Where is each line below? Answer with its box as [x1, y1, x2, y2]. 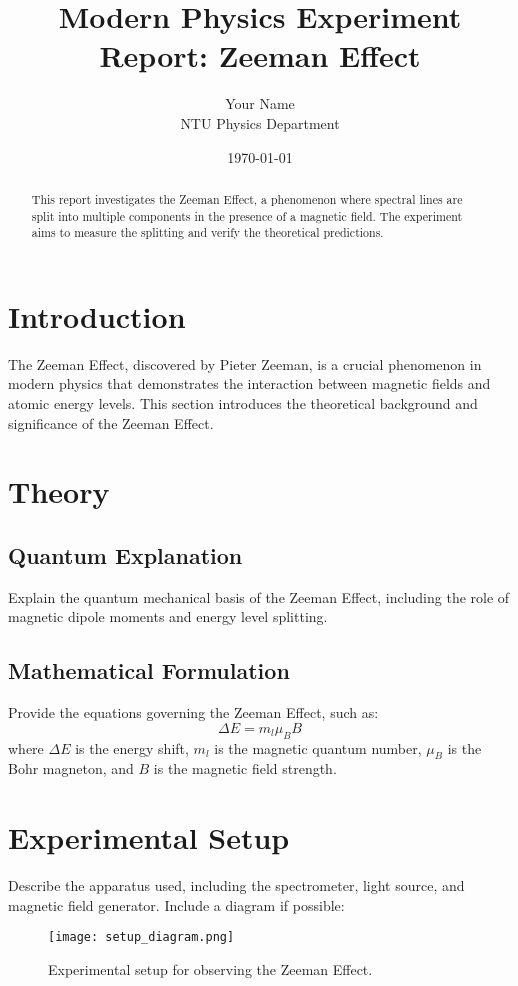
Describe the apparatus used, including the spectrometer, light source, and [8, 875, 465, 896]
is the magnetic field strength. [153, 758, 337, 779]
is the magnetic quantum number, [214, 737, 422, 758]
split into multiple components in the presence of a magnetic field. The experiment [31, 207, 463, 224]
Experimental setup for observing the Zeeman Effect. [48, 958, 373, 979]
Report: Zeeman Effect [99, 35, 421, 76]
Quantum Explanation [8, 539, 243, 570]
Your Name [225, 93, 295, 114]
